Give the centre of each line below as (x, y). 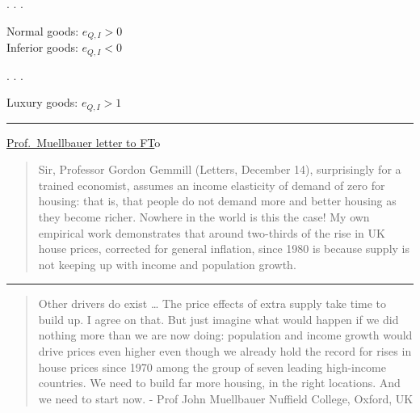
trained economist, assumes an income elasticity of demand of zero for (212, 185)
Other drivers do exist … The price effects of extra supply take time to (212, 303)
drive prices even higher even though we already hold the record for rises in (225, 351)
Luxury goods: (42, 102)
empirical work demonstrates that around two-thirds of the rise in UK (212, 232)
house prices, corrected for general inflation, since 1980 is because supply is (224, 249)
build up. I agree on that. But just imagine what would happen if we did (218, 319)
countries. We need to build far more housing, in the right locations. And (219, 383)
